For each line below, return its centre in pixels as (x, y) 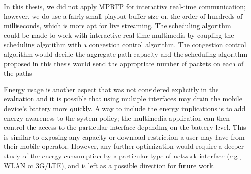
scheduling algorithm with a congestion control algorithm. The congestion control (125, 44)
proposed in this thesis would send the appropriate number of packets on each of (124, 63)
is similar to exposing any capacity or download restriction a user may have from (124, 136)
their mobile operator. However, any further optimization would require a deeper (124, 146)
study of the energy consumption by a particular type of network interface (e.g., (123, 155)
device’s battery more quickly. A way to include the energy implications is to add (125, 108)
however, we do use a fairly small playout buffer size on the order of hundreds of (123, 16)
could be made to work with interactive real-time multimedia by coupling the (119, 35)
